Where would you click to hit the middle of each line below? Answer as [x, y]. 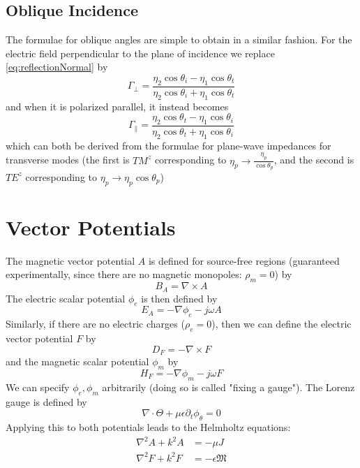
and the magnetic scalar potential [77, 361]
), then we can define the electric [282, 324]
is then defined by [179, 298]
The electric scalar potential [66, 298]
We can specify [38, 387]
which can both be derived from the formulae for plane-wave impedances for [168, 145]
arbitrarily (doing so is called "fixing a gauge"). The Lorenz [228, 387]
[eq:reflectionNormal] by [57, 67]
